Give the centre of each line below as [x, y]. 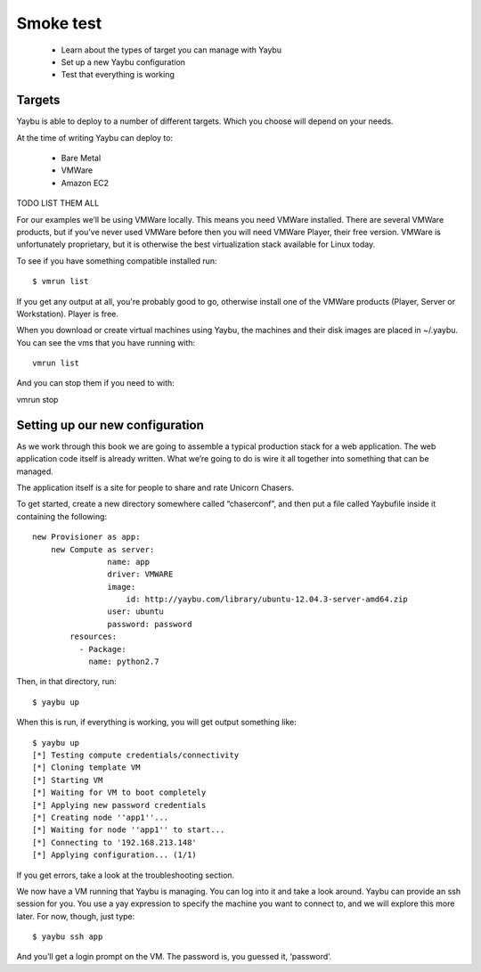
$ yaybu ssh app [68, 937]
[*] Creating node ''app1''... [101, 817]
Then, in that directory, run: [67, 682]
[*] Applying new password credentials [119, 805]
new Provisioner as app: [86, 537]
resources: [94, 637]
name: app [129, 562]
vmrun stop [37, 399]
